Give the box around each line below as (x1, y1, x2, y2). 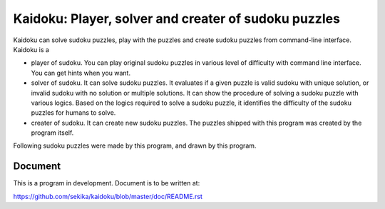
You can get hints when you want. (31, 68, 131, 77)
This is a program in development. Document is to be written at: (13, 179, 200, 188)
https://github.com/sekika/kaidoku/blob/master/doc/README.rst (13, 192, 203, 200)
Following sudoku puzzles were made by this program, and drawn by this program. (13, 141, 257, 150)
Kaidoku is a (13, 45, 50, 53)
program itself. (31, 128, 74, 137)
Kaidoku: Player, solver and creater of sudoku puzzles (13, 11, 340, 26)
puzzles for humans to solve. (31, 108, 116, 117)
